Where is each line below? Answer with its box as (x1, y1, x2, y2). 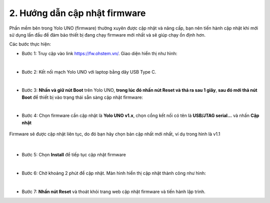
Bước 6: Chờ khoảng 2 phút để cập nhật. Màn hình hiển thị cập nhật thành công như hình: (21, 170, 206, 176)
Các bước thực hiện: (9, 41, 51, 47)
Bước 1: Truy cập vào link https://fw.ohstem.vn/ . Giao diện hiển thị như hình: (21, 50, 177, 56)
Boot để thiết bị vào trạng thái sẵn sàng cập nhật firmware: (21, 94, 143, 100)
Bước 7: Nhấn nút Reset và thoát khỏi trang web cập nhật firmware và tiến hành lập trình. (21, 188, 206, 194)
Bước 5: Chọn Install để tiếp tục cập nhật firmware (21, 152, 126, 158)
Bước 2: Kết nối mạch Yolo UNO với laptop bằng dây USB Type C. (21, 69, 156, 75)
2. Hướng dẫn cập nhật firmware (9, 8, 146, 19)
